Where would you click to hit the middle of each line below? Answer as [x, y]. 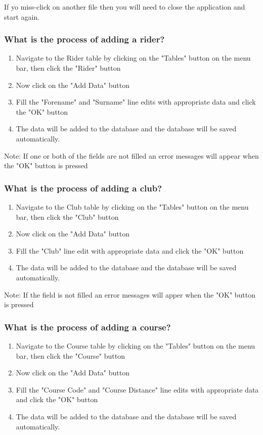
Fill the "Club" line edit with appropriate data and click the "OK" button [130, 250]
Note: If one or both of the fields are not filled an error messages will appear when [131, 155]
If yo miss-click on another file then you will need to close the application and [125, 7]
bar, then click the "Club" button [67, 216]
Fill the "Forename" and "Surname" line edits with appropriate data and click [136, 102]
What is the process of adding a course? [87, 327]
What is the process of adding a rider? [84, 39]
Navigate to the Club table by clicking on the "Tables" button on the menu [132, 206]
